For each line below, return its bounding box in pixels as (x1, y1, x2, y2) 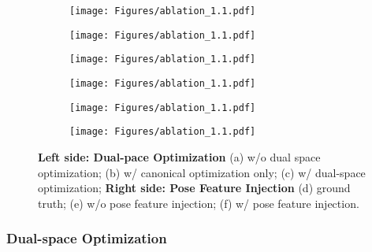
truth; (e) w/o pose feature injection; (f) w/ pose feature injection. (38, 195, 359, 211)
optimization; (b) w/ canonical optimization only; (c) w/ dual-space (38, 164, 366, 180)
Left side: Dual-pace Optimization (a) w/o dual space (38, 148, 321, 165)
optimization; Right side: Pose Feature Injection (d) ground (38, 180, 351, 196)
